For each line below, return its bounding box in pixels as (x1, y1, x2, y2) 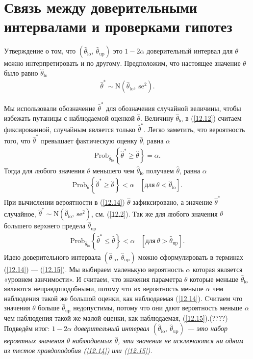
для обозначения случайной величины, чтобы (106, 103, 241, 113)
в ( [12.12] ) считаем (185, 112, 242, 123)
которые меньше (190, 274, 239, 284)
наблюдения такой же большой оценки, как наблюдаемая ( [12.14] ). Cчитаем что (4, 293, 243, 303)
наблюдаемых (72, 335, 112, 346)
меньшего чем (92, 165, 134, 175)
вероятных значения (4, 335, 64, 346)
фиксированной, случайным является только (4, 124, 136, 134)
